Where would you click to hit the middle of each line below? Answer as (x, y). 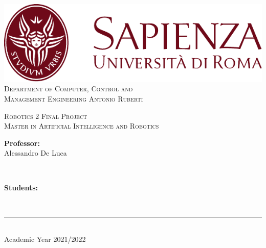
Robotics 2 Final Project (46, 116)
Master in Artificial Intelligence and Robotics (82, 126)
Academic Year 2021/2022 (45, 239)
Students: (21, 187)
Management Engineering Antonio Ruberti (74, 98)
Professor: (22, 143)
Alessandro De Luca (36, 153)
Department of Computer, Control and (69, 89)
